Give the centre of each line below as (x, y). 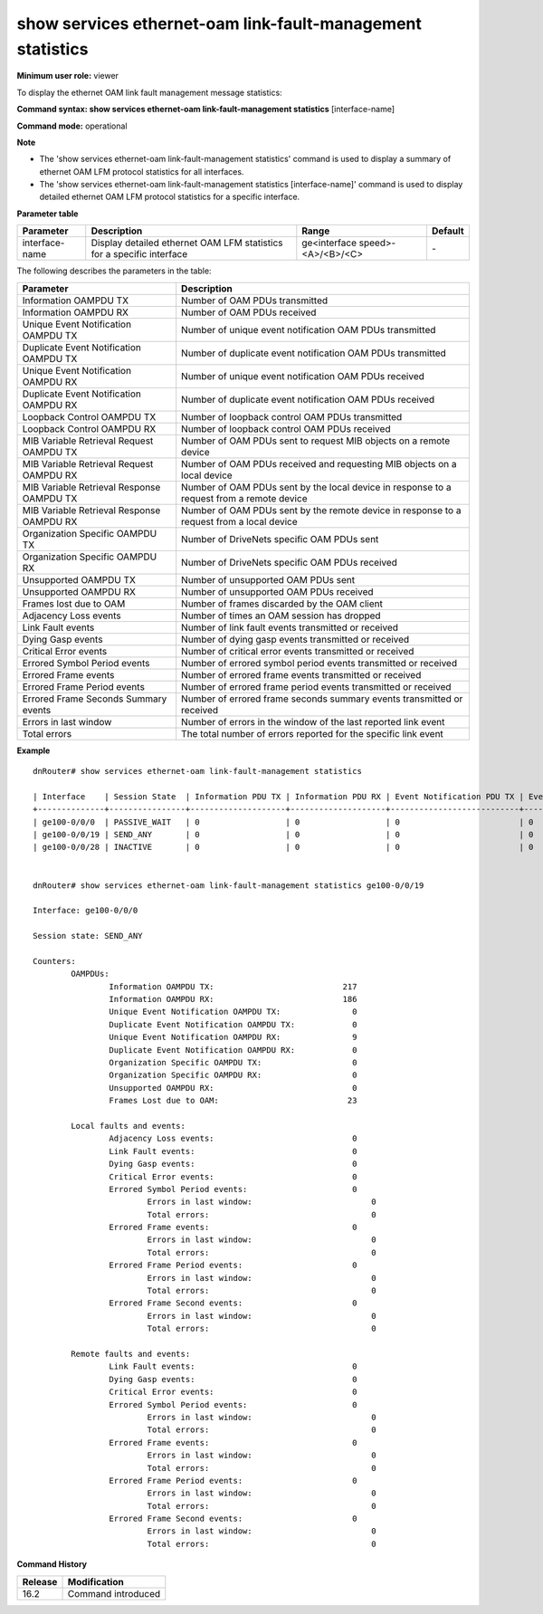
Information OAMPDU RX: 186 (233, 999)
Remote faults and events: (131, 1354)
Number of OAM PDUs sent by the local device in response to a (316, 487)
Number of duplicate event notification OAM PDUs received (308, 399)
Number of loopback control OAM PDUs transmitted (292, 416)
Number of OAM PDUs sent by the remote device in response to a (321, 510)
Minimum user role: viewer (68, 76)
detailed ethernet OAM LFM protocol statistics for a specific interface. (170, 197)
